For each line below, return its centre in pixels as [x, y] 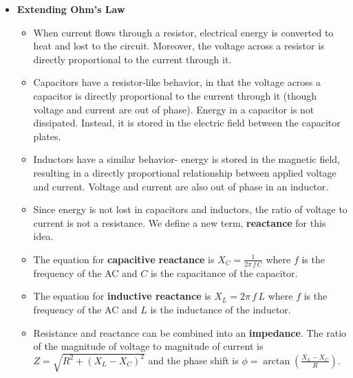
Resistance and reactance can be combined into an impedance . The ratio [190, 332]
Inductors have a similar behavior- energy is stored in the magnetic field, [186, 159]
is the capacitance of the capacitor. [224, 273]
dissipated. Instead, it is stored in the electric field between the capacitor [187, 123]
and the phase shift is [193, 360]
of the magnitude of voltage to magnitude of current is [148, 346]
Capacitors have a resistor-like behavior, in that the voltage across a [177, 82]
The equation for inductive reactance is [122, 296]
